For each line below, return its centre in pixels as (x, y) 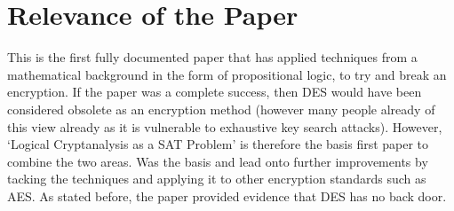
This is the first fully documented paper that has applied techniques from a (212, 57)
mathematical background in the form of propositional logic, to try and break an (227, 74)
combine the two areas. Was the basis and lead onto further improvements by (218, 161)
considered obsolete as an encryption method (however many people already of (221, 109)
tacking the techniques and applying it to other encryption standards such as (217, 179)
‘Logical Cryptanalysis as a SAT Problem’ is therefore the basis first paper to (218, 144)
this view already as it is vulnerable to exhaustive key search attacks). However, (225, 126)
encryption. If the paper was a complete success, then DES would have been (215, 92)
